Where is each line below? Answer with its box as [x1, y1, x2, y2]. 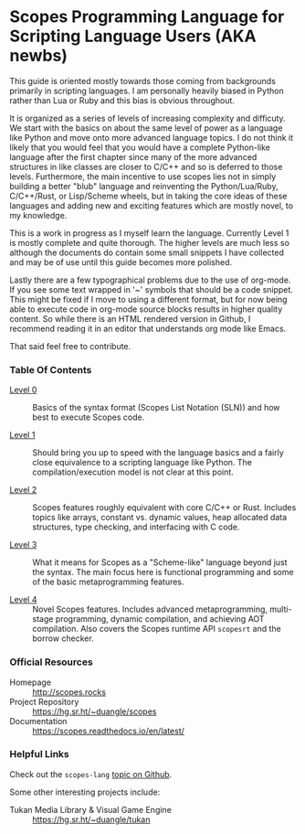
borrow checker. [32, 633, 94, 644]
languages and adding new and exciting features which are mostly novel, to [9, 199, 294, 211]
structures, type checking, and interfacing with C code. [32, 521, 240, 532]
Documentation [9, 715, 68, 726]
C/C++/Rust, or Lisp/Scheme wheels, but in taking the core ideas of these [9, 190, 288, 201]
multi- [268, 604, 292, 615]
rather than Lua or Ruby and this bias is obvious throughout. [9, 94, 236, 106]
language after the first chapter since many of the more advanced [9, 151, 258, 162]
